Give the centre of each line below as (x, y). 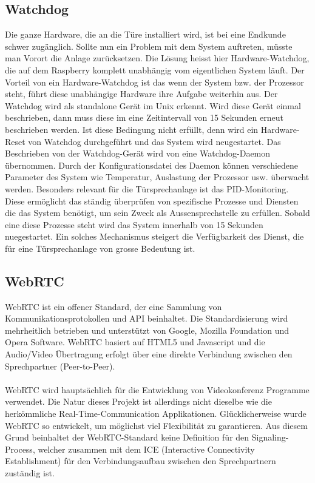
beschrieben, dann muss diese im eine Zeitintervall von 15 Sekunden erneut (144, 117)
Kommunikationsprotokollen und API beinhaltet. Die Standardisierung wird (147, 318)
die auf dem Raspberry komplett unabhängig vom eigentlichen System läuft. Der (155, 69)
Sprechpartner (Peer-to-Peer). (60, 366)
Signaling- (270, 437)
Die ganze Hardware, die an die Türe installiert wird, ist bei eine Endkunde (145, 34)
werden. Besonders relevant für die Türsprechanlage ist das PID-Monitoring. (147, 188)
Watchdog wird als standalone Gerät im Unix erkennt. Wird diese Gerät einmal (153, 105)
